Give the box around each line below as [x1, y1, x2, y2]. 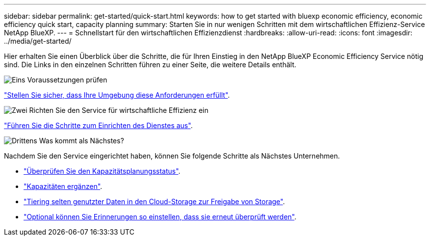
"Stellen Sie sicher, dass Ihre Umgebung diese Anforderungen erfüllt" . [4, 91, 230, 99]
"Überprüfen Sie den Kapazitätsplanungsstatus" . [24, 167, 181, 175]
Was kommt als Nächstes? [39, 136, 124, 145]
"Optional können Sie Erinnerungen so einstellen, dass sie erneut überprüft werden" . [24, 213, 296, 221]
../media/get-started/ [4, 37, 72, 45]
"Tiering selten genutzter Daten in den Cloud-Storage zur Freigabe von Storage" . [24, 197, 285, 206]
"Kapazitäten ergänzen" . [24, 182, 103, 190]
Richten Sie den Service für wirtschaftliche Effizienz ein [29, 106, 209, 114]
